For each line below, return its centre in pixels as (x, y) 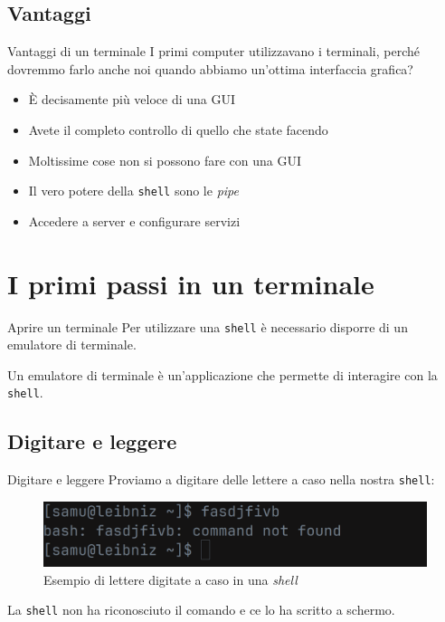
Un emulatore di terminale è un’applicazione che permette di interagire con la (222, 374)
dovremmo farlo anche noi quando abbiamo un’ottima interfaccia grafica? (210, 68)
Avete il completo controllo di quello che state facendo (178, 129)
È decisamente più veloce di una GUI (132, 99)
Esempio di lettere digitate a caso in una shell (170, 579)
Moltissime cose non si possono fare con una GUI (165, 160)
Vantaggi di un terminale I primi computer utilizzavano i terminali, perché (214, 51)
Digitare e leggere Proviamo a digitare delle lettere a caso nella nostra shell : (221, 479)
